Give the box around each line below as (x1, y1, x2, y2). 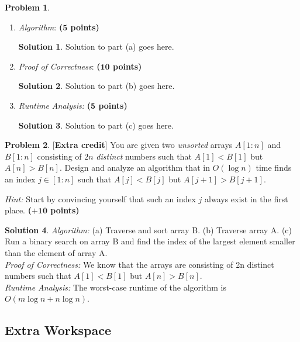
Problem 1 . (5, 1, 50, 13)
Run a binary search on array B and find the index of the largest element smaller (5, 235, 295, 247)
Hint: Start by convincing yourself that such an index (5, 192, 196, 205)
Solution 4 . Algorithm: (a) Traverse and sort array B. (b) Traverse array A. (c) (5, 223, 292, 236)
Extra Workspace (5, 321, 111, 339)
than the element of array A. (5, 246, 108, 258)
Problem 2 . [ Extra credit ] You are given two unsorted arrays (5, 139, 233, 151)
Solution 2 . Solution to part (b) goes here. (18, 80, 175, 92)
